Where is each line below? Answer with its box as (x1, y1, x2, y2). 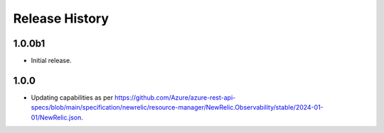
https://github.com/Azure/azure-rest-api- (114, 93, 236, 102)
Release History (13, 11, 110, 26)
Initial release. (31, 57, 72, 65)
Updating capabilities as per (31, 93, 114, 102)
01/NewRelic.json (31, 113, 82, 122)
